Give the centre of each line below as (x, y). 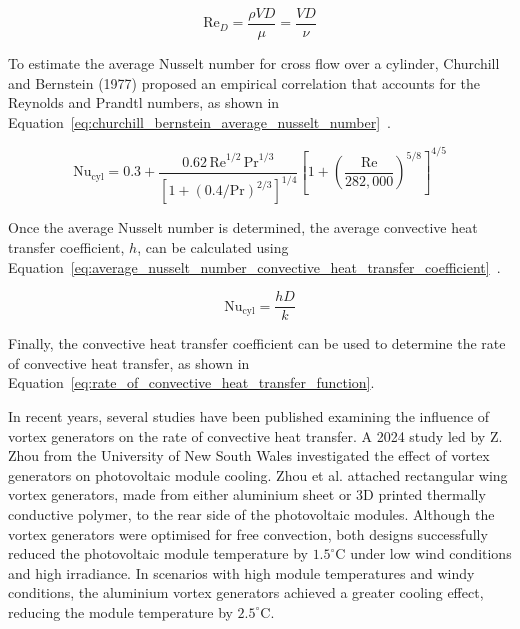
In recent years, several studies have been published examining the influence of (249, 416)
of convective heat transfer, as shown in (129, 362)
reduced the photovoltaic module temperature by (158, 553)
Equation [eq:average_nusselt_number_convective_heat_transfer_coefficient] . (254, 266)
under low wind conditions (431, 553)
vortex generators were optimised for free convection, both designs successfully (248, 533)
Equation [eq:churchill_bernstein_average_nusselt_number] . (199, 121)
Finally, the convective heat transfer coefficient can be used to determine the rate (257, 343)
